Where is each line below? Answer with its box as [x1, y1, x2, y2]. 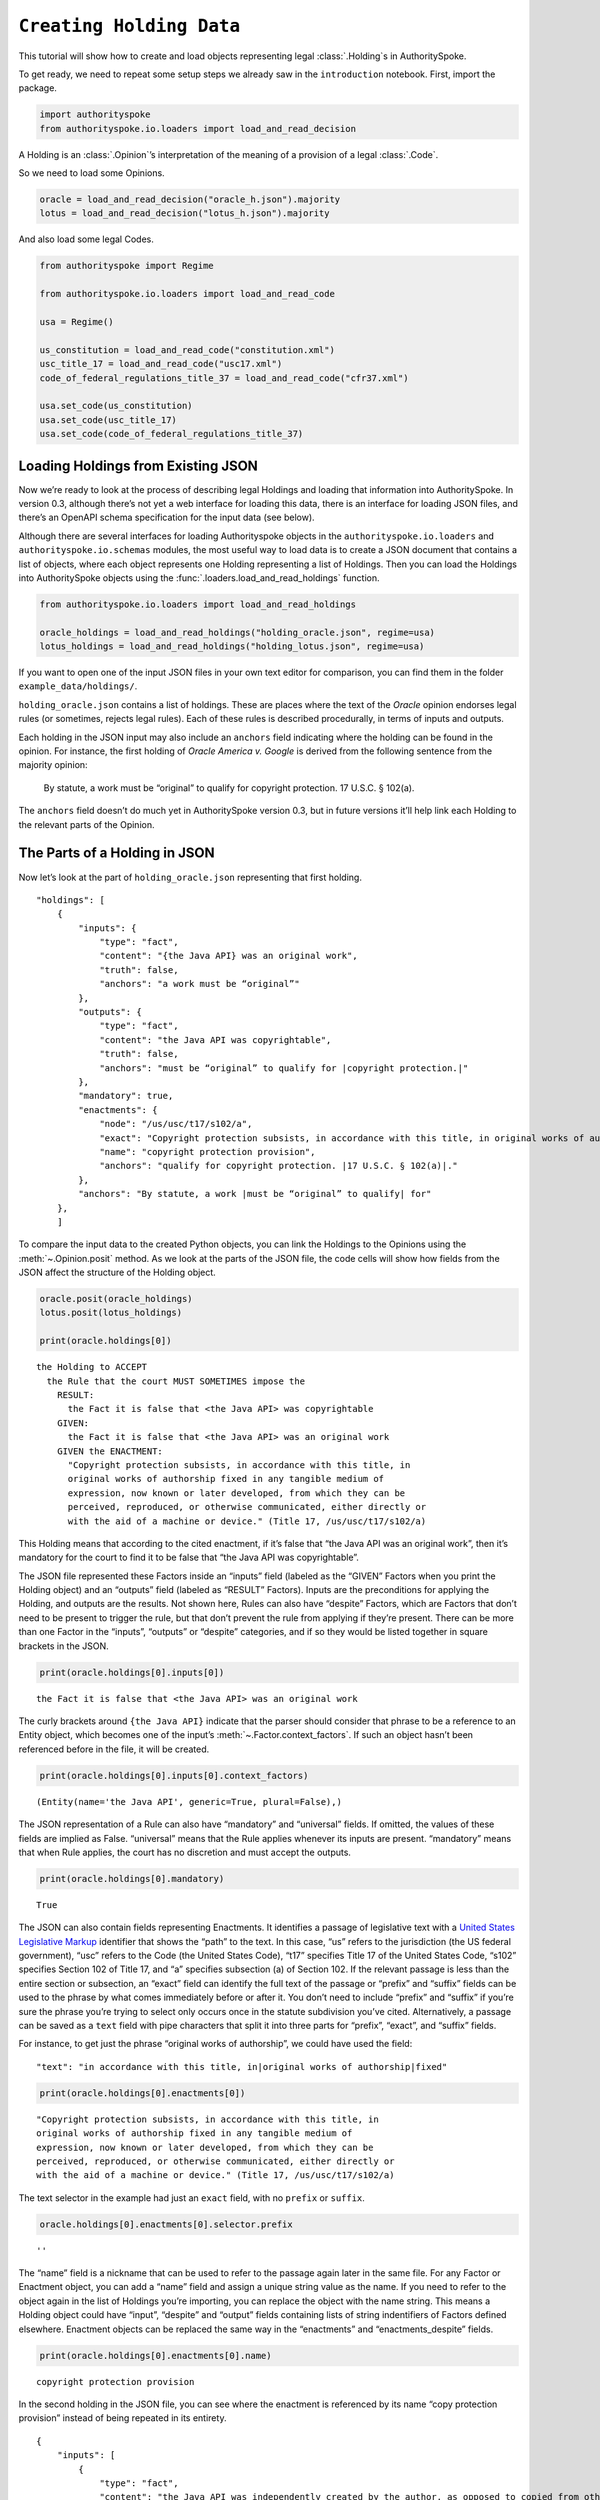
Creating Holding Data [18, 15, 241, 37]
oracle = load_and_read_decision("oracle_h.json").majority [39, 194, 341, 205]
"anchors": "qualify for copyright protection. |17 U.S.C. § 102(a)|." [99, 1160, 459, 1172]
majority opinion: [18, 759, 89, 771]
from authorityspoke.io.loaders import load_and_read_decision [39, 123, 357, 134]
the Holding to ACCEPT [36, 1361, 148, 1373]
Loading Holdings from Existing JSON [18, 457, 259, 474]
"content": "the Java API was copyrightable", [99, 1034, 332, 1045]
